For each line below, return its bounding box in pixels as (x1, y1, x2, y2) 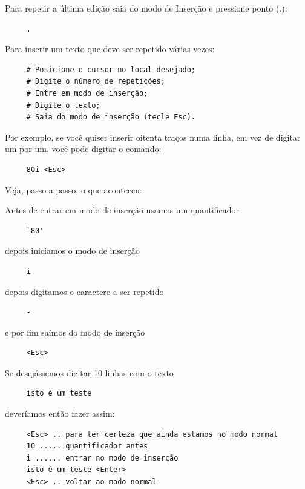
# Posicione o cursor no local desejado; (26, 65, 195, 74)
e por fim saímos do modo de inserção (5, 325, 145, 338)
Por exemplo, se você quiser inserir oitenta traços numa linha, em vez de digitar (5, 130, 301, 143)
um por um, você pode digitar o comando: (5, 142, 162, 155)
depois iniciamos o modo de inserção (5, 244, 140, 257)
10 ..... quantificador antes (26, 442, 148, 451)
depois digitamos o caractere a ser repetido (5, 285, 164, 298)
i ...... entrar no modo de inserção (26, 453, 179, 462)
